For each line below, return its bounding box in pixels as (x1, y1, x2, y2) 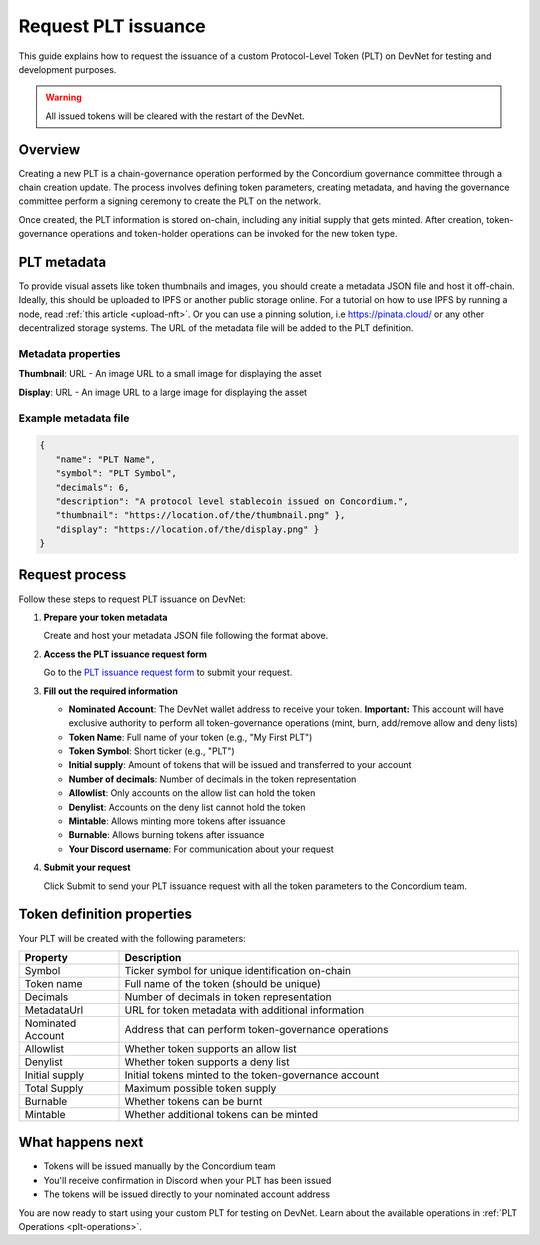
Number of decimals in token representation (124, 990, 332, 1004)
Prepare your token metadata (43, 611, 168, 623)
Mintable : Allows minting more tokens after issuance (68, 815, 286, 827)
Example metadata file (18, 411, 130, 425)
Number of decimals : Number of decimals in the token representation (68, 773, 357, 785)
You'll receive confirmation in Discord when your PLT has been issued (43, 1174, 332, 1186)
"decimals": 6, (55, 481, 130, 493)
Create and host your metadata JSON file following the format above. (43, 630, 329, 642)
